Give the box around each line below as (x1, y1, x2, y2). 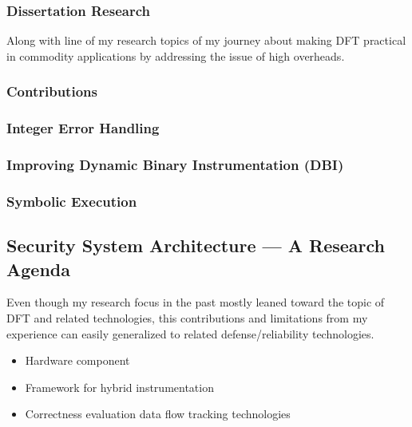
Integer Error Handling (6, 118, 160, 138)
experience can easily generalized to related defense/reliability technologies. (6, 325, 374, 342)
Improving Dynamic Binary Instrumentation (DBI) (6, 155, 344, 175)
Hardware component (25, 352, 130, 369)
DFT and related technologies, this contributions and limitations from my (6, 309, 368, 326)
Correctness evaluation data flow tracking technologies (25, 405, 291, 422)
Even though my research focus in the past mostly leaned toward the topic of (6, 294, 385, 310)
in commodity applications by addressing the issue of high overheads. (6, 47, 345, 64)
